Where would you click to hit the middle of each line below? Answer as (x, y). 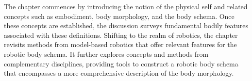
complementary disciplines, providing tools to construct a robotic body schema (121, 63)
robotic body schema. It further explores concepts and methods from (106, 54)
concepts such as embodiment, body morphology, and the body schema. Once (119, 16)
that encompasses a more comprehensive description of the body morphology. (119, 73)
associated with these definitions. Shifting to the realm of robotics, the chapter (121, 35)
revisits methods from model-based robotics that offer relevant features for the (120, 44)
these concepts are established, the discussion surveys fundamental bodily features (126, 25)
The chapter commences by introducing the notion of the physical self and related (126, 6)
